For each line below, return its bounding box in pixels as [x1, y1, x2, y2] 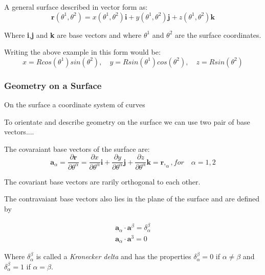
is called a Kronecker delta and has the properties [36, 251, 191, 262]
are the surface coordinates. [175, 29, 261, 40]
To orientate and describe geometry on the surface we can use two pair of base [4, 116, 250, 127]
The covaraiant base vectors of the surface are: [4, 143, 150, 154]
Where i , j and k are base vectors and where [4, 29, 142, 40]
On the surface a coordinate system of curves [4, 99, 145, 109]
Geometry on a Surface [4, 79, 102, 91]
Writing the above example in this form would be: [4, 47, 161, 57]
